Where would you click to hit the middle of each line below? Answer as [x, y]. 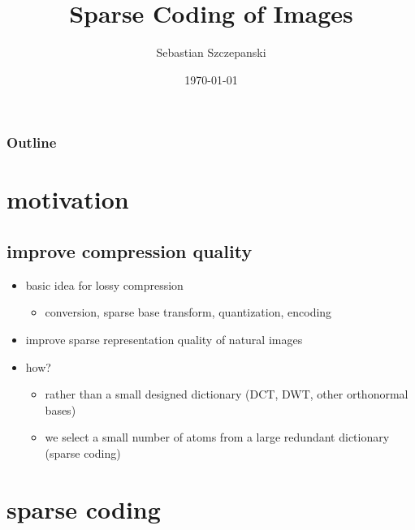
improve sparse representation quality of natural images [164, 339]
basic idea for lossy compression [104, 284]
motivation [68, 199]
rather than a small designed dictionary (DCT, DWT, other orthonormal [227, 394]
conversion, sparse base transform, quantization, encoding [188, 312]
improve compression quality [130, 251]
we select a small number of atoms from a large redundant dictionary [217, 437]
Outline [32, 142]
